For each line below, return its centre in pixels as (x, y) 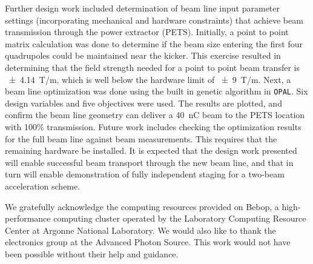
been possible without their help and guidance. (92, 253)
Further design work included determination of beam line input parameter (143, 8)
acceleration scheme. (43, 186)
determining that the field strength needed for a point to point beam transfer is (152, 67)
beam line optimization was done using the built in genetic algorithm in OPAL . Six (156, 91)
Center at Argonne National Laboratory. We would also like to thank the (140, 230)
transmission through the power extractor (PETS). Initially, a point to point (147, 32)
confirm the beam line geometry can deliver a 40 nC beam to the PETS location (155, 115)
